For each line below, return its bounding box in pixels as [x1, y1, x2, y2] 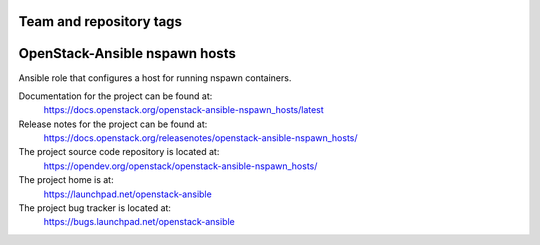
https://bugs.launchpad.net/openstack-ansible [43, 216, 235, 228]
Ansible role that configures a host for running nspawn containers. [18, 71, 292, 84]
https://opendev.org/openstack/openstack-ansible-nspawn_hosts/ [43, 160, 318, 172]
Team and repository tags [18, 13, 182, 30]
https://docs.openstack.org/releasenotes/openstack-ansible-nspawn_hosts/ [43, 132, 359, 144]
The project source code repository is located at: [18, 146, 220, 158]
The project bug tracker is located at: [18, 202, 172, 214]
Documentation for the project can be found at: [18, 90, 213, 102]
